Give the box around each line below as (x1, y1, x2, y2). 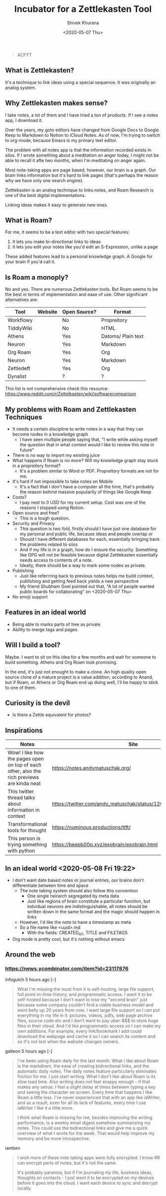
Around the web (5, 951, 56, 959)
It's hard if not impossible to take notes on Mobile (12, 478, 113, 484)
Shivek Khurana (67, 20, 99, 26)
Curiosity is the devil (5, 699, 70, 707)
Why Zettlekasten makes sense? (5, 99, 108, 107)
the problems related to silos (19, 542, 78, 547)
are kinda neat (7, 780, 41, 787)
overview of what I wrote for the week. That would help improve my (17, 1130, 155, 1136)
